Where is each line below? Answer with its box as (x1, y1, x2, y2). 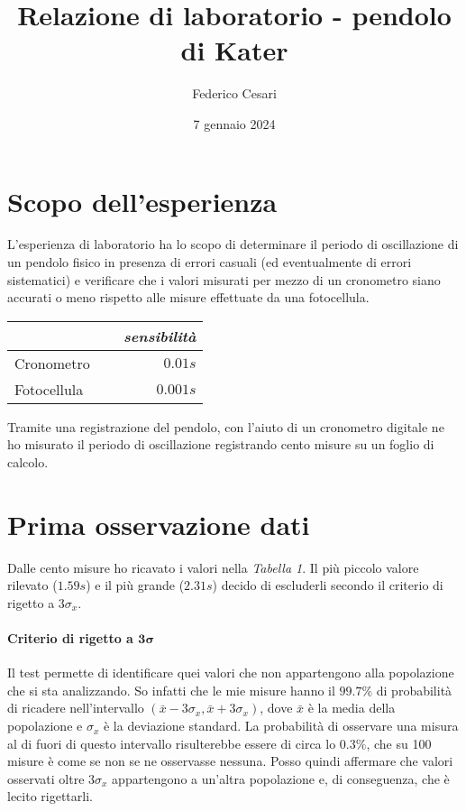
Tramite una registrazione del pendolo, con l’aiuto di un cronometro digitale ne (7, 417, 444, 436)
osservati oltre (7, 769, 85, 788)
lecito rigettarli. (7, 787, 93, 806)
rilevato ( (7, 576, 58, 594)
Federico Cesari (192, 84, 277, 103)
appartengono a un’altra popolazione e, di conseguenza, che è (112, 769, 450, 788)
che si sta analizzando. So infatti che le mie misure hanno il (7, 680, 335, 699)
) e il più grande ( (86, 576, 185, 594)
